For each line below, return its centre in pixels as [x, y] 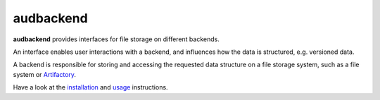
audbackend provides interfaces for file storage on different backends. [116, 39]
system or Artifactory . [45, 74]
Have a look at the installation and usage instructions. [90, 87]
